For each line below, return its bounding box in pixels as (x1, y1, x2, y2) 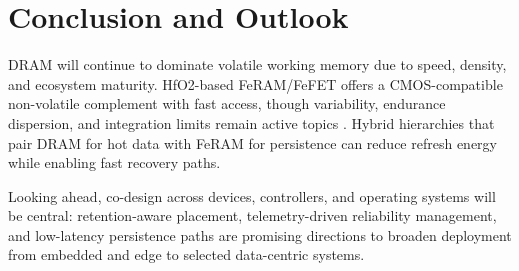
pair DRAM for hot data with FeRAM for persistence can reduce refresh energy (8, 132, 497, 153)
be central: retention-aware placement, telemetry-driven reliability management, (8, 205, 497, 226)
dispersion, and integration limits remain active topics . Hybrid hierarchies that (8, 112, 495, 133)
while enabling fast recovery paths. (8, 152, 221, 173)
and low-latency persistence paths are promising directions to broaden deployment (8, 224, 512, 245)
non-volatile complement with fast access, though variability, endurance (8, 93, 446, 114)
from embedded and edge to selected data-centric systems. (8, 244, 365, 265)
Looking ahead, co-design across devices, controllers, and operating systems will (8, 185, 496, 206)
